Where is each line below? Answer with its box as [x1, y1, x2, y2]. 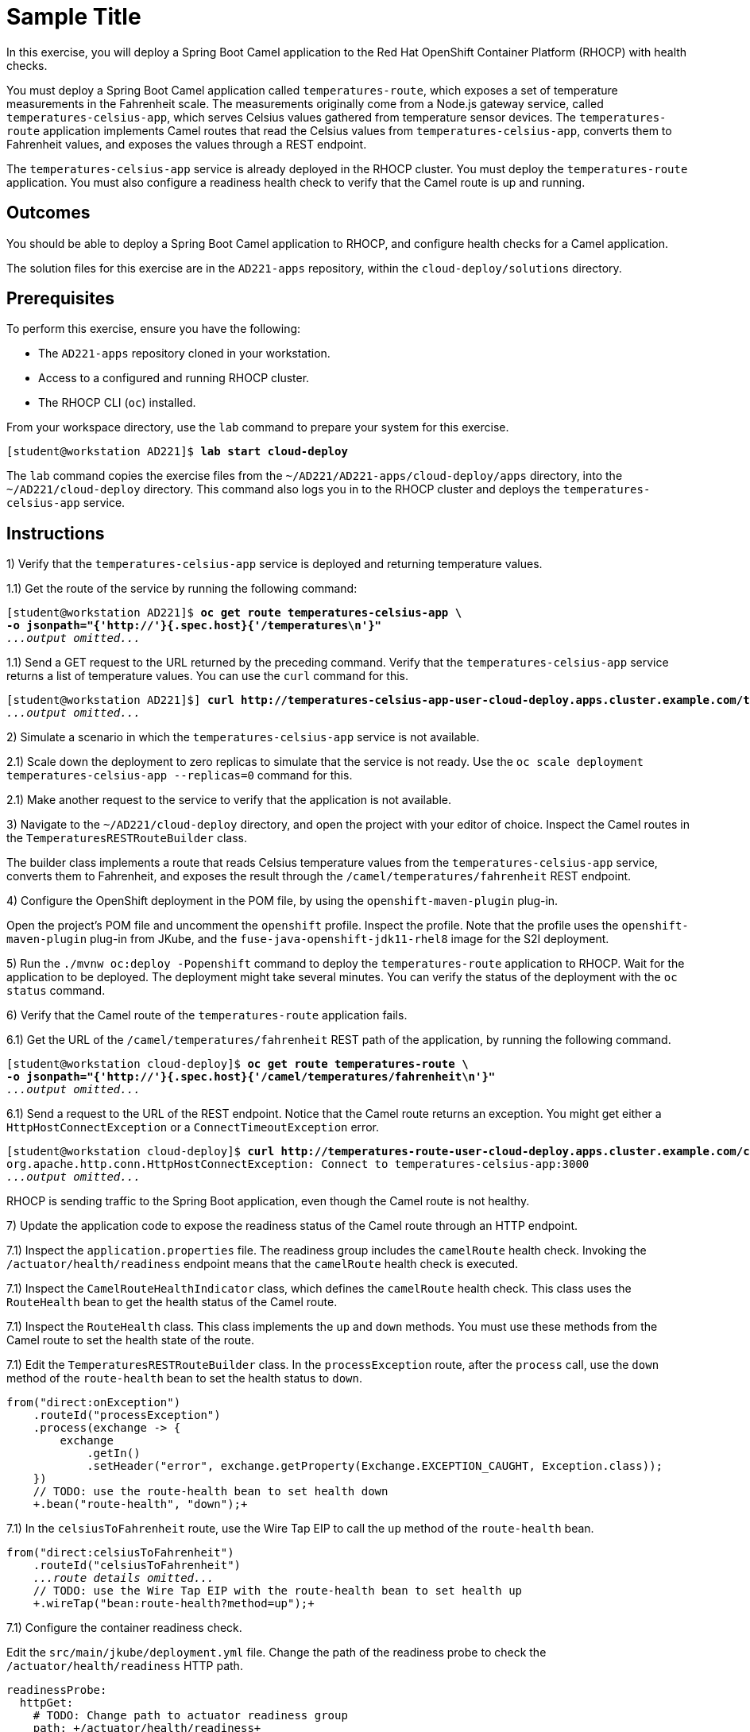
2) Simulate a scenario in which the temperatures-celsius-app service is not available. [6, 730, 480, 744]
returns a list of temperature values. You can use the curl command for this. [6, 669, 408, 683]
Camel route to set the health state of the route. [6, 1333, 254, 1347]
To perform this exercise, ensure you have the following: [6, 322, 301, 336]
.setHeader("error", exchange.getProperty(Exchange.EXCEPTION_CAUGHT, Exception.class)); [87, 1459, 663, 1473]
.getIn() [87, 1447, 141, 1460]
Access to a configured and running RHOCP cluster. [38, 371, 310, 385]
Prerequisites [6, 288, 114, 309]
